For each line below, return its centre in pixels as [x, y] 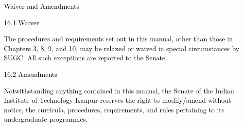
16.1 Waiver [22, 22]
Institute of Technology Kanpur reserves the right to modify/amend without [118, 100]
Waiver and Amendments [42, 6]
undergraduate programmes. [46, 119]
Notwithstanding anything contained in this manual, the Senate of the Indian [119, 90]
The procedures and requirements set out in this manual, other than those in [119, 39]
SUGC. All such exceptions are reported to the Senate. [86, 58]
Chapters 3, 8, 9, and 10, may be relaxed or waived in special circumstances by [122, 48]
